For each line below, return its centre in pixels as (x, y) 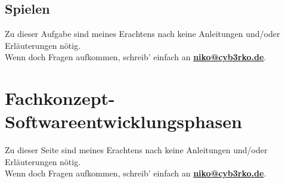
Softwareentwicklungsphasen (123, 121)
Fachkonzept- (60, 98)
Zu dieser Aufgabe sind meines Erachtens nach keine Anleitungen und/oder (142, 34)
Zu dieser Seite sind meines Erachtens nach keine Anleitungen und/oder (136, 150)
